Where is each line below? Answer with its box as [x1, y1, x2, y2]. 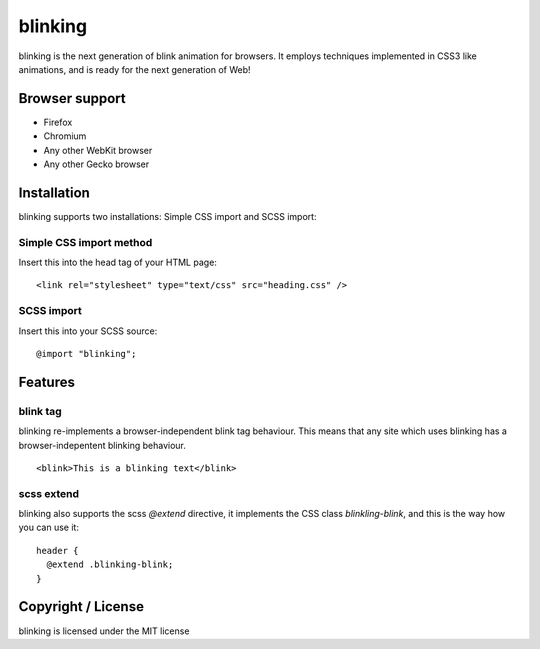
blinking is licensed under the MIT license [18, 625, 190, 637]
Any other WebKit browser [43, 144, 153, 156]
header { [36, 545, 79, 556]
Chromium [43, 130, 87, 142]
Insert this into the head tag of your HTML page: [18, 256, 217, 269]
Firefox [43, 116, 73, 128]
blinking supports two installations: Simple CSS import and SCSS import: [18, 210, 317, 222]
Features [18, 373, 75, 390]
